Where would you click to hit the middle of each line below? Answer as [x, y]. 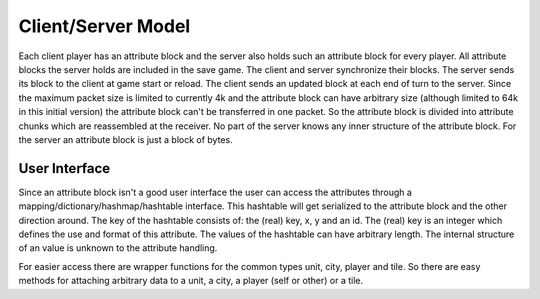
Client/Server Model [104, 26]
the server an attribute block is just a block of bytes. [126, 139]
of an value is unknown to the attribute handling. [118, 248]
